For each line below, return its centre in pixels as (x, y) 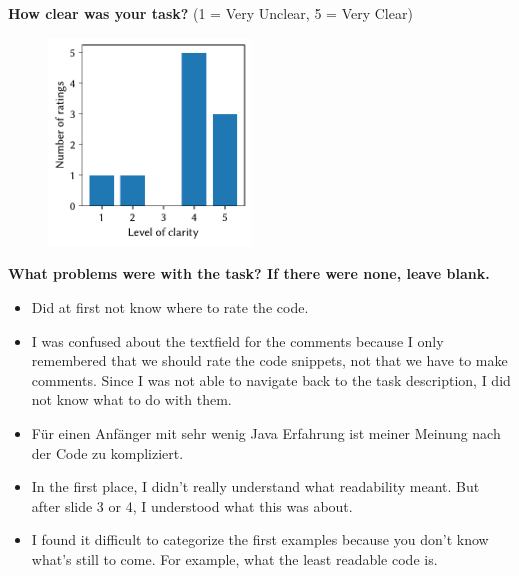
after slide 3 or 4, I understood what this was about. (192, 505)
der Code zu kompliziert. (107, 452)
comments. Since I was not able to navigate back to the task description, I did (271, 379)
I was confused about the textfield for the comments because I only (237, 340)
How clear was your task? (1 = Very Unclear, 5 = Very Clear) (210, 13)
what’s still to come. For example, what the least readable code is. (234, 558)
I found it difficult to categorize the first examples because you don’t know (260, 539)
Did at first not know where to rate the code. (170, 306)
